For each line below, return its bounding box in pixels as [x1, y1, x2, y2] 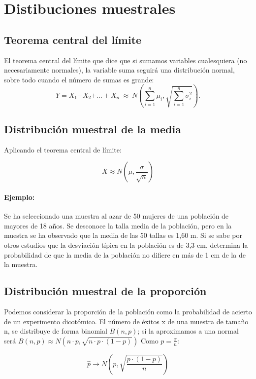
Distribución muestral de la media [4, 121, 181, 136]
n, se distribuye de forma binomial [4, 326, 107, 336]
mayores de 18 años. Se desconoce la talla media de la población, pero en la [4, 220, 232, 230]
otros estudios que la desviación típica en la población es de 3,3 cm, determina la [4, 239, 248, 250]
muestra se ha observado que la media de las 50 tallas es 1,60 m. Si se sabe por [4, 230, 243, 240]
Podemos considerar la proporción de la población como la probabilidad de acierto [4, 306, 252, 316]
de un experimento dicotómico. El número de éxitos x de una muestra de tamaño [4, 316, 249, 326]
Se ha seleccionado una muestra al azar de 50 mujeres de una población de [4, 211, 229, 221]
